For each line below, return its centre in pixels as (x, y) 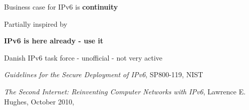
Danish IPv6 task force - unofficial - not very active (83, 57)
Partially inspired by (36, 23)
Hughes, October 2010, (39, 101)
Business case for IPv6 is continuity (61, 7)
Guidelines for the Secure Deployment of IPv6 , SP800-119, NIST (104, 74)
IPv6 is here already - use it (54, 41)
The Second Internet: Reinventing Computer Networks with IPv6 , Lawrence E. (125, 91)
